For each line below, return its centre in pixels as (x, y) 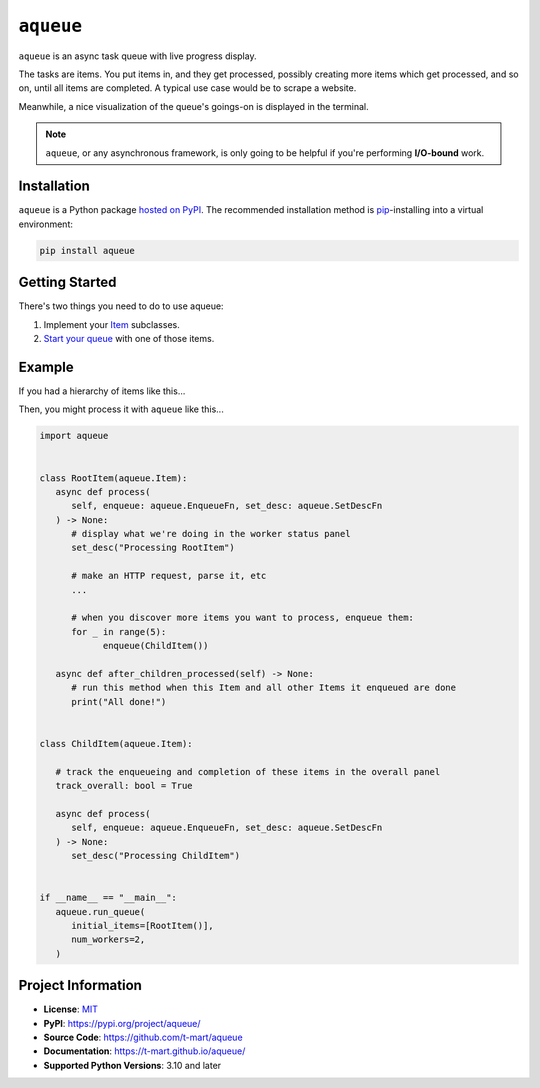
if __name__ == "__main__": (108, 898)
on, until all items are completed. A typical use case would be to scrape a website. (187, 88)
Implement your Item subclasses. (111, 324)
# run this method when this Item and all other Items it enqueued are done (264, 688)
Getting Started (67, 282)
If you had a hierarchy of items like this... (102, 391)
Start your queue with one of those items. (129, 339)
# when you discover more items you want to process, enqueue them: (243, 618)
